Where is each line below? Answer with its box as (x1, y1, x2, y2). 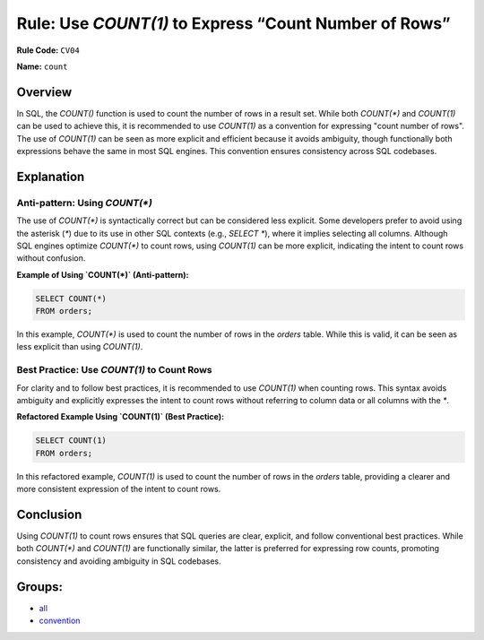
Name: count (16, 61, 68, 72)
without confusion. (16, 253, 86, 264)
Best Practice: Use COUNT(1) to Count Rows (16, 364, 212, 376)
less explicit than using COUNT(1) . (16, 342, 143, 352)
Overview (16, 84, 73, 99)
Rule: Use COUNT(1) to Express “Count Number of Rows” (16, 13, 451, 33)
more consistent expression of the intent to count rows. (16, 484, 221, 495)
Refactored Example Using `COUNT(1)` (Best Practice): (16, 411, 224, 422)
